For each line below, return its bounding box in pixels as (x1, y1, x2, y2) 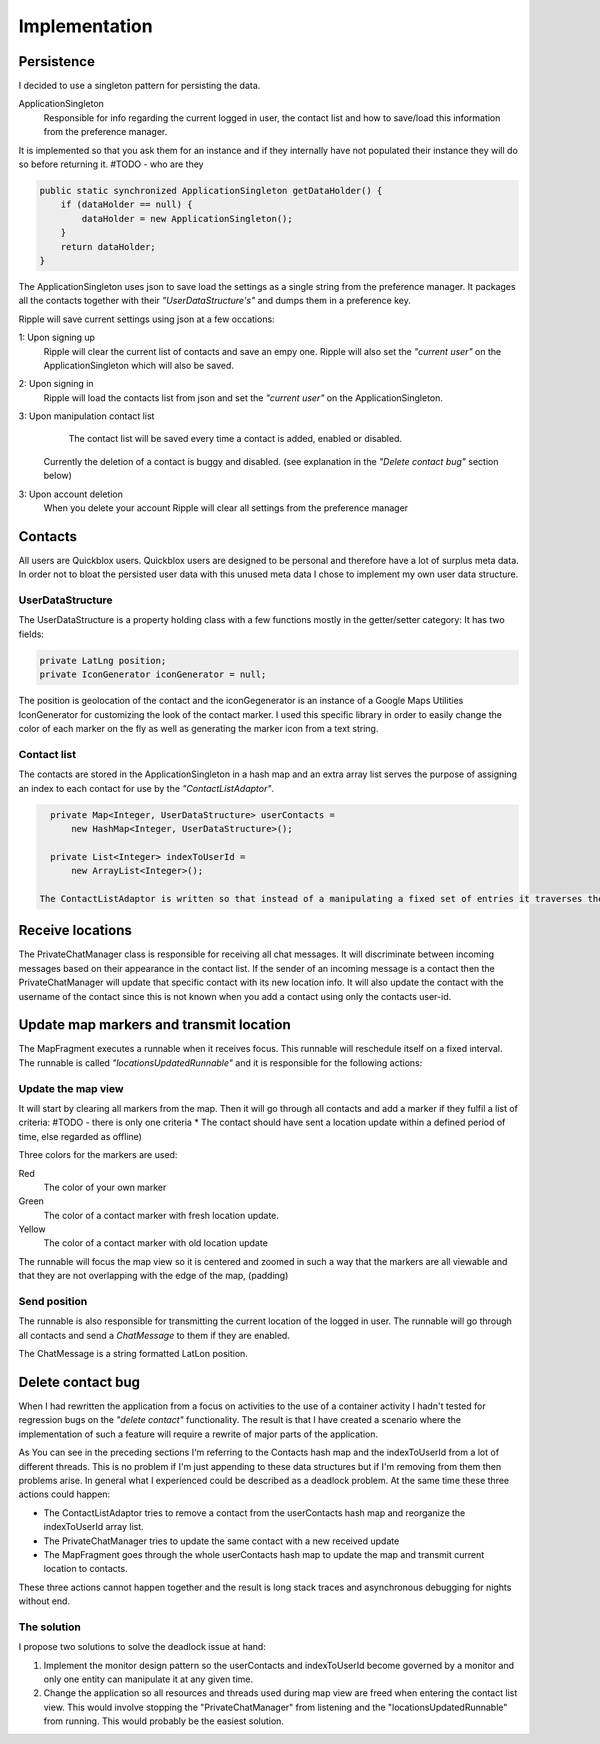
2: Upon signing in (18, 378, 94, 390)
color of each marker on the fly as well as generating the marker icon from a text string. (18, 722, 379, 734)
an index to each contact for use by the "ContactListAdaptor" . (18, 782, 275, 794)
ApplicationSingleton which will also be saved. (43, 359, 235, 371)
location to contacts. (43, 1563, 129, 1575)
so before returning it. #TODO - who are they (18, 158, 204, 170)
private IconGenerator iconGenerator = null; (39, 669, 267, 680)
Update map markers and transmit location (18, 1016, 291, 1034)
